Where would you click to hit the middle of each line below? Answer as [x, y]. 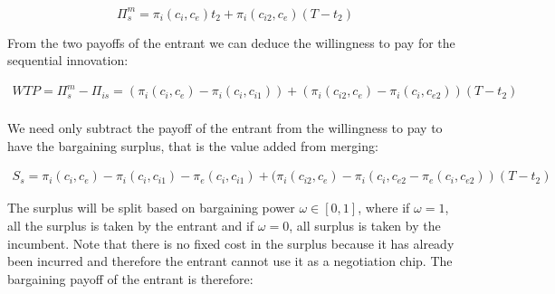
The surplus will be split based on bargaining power [151, 208]
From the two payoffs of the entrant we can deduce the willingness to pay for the [231, 42]
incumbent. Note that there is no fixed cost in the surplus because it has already [231, 243]
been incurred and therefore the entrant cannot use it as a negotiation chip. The [230, 261]
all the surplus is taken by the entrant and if [131, 226]
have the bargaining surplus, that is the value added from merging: [193, 145]
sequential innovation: [68, 60]
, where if [384, 208]
